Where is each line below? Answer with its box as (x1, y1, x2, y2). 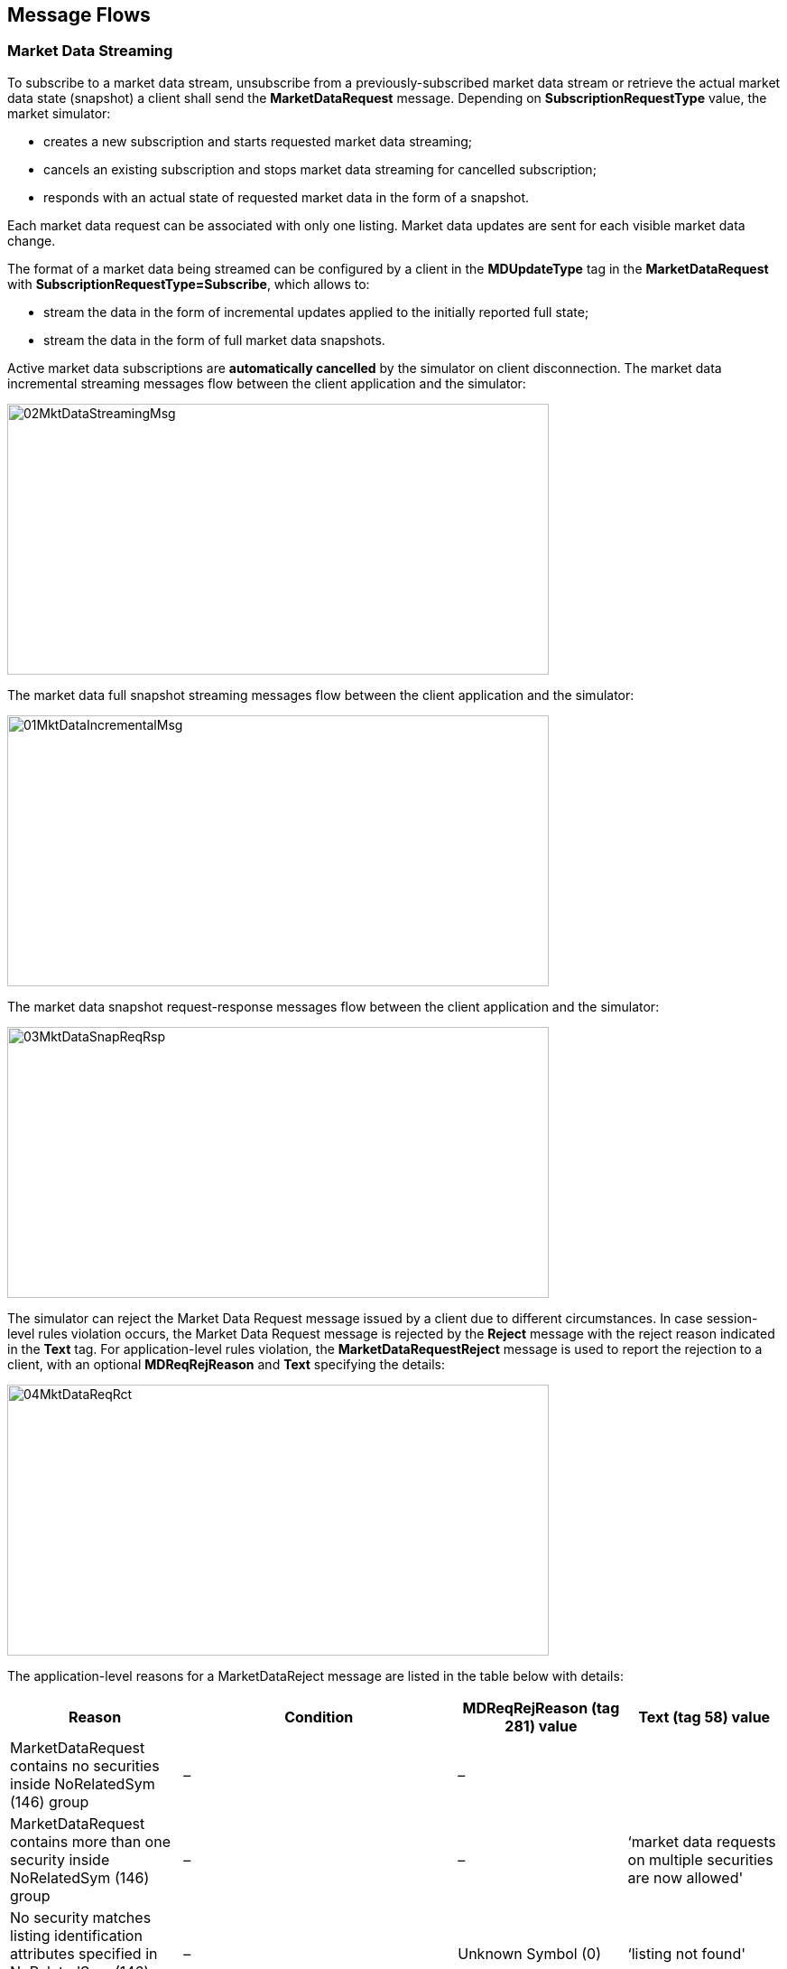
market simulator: (7, 105, 111, 121)
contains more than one (10, 1832, 171, 1851)
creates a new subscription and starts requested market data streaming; (43, 133, 473, 149)
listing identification (10, 1926, 143, 1945)
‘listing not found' (627, 1944, 746, 1963)
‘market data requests (627, 1832, 776, 1851)
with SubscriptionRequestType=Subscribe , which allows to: (7, 275, 370, 292)
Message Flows (7, 4, 151, 26)
